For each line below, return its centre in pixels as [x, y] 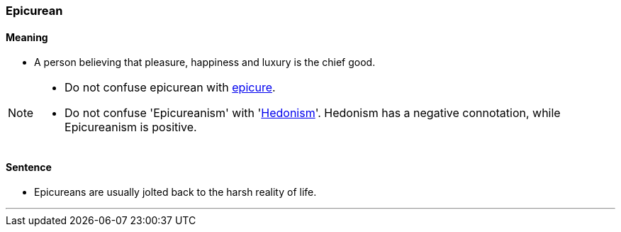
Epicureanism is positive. [131, 127]
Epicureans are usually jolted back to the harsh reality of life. [175, 192]
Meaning [27, 37]
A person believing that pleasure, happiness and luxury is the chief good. [205, 62]
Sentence [29, 167]
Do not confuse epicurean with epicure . [170, 88]
